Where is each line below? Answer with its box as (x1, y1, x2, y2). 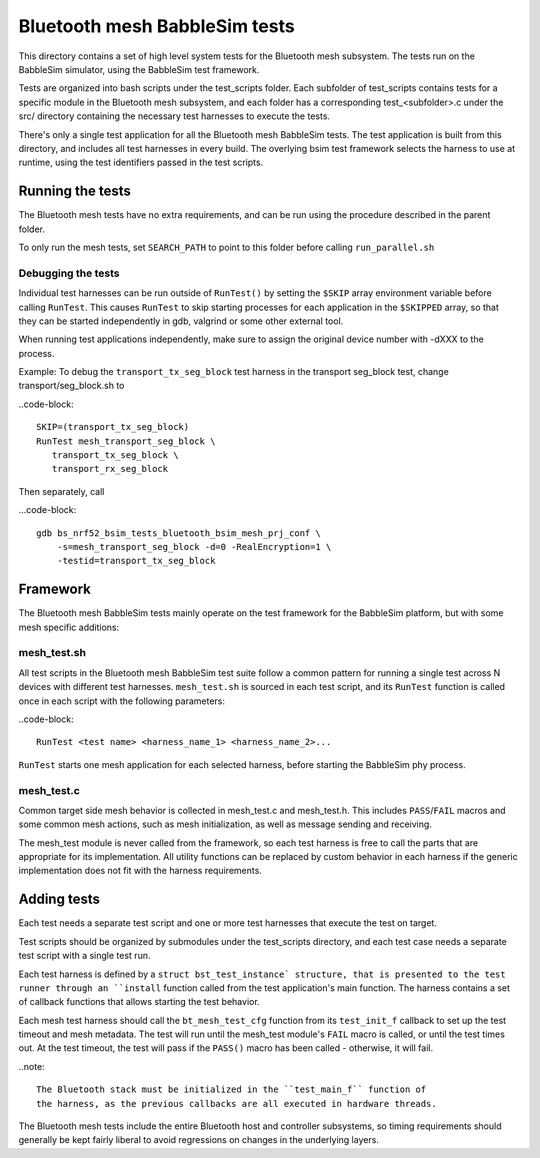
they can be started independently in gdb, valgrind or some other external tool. (18, 315, 344, 327)
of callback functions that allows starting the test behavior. (18, 996, 260, 1008)
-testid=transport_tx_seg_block (56, 555, 216, 567)
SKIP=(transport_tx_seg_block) (36, 421, 190, 433)
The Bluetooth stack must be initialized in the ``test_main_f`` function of (36, 1084, 427, 1095)
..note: (18, 1060, 45, 1072)
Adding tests (18, 891, 100, 908)
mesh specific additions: (18, 621, 120, 633)
